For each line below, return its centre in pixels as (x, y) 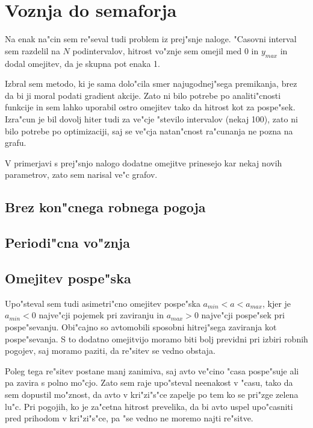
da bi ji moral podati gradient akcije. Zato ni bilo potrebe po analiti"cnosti (143, 95)
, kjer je (277, 303)
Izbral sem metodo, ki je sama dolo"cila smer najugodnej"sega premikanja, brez (151, 83)
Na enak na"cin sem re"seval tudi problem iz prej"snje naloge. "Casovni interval (151, 39)
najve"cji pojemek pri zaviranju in (101, 315)
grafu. (16, 143)
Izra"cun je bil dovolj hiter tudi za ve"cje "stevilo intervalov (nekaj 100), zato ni (151, 119)
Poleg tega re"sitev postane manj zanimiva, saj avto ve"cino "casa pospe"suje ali (152, 370)
